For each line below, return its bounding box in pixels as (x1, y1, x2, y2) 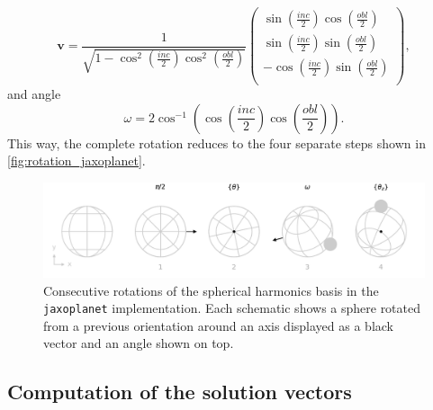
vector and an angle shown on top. (43, 334, 234, 352)
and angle (7, 85, 61, 103)
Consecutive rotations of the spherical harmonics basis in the (43, 281, 379, 299)
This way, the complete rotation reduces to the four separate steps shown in (7, 133, 426, 152)
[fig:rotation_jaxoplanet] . (7, 151, 146, 170)
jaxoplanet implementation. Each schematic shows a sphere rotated (43, 299, 421, 317)
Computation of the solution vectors (7, 378, 352, 406)
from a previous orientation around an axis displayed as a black (43, 316, 393, 334)
